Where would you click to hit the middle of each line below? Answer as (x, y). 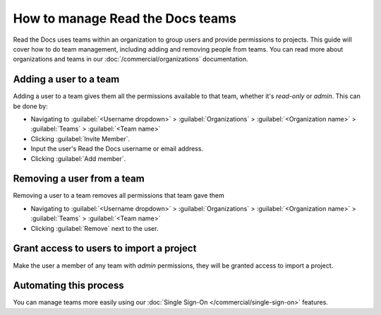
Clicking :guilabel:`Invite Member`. (80, 138)
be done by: (31, 106)
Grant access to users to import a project (105, 248)
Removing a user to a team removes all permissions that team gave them (119, 196)
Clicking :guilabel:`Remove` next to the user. (95, 228)
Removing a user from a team (79, 179)
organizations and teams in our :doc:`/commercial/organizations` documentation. (131, 59)
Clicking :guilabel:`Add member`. (78, 158)
